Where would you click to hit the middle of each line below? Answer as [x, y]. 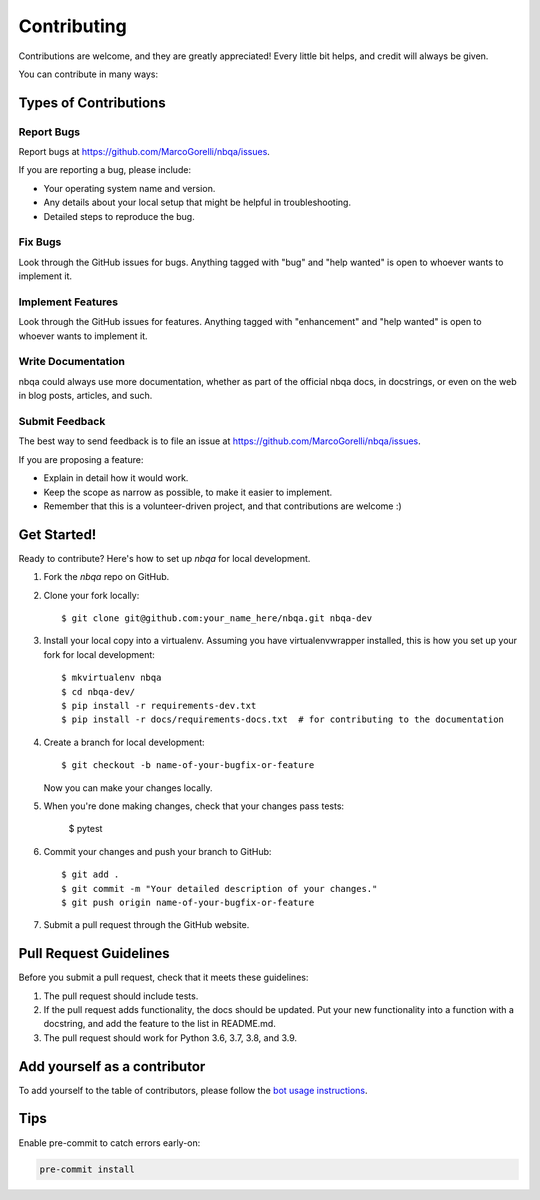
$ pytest [85, 829]
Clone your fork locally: [91, 595]
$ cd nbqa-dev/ [98, 691]
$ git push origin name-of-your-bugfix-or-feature [188, 902]
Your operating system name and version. [129, 188]
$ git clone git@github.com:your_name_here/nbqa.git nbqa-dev [217, 618]
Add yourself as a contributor [112, 1066]
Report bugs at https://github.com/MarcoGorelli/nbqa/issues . [144, 152]
